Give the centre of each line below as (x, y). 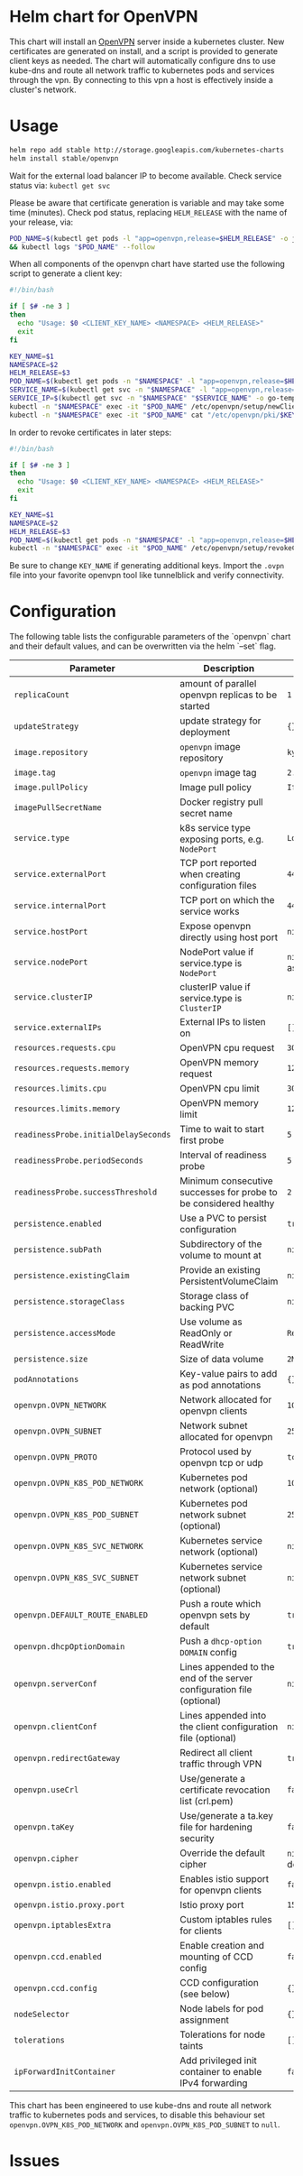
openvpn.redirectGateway (67, 1758)
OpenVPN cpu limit (220, 1089)
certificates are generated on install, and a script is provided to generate (143, 51)
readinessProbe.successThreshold (86, 1192)
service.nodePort (51, 962)
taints (192, 2046)
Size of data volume (222, 1360)
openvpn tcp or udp (222, 1463)
